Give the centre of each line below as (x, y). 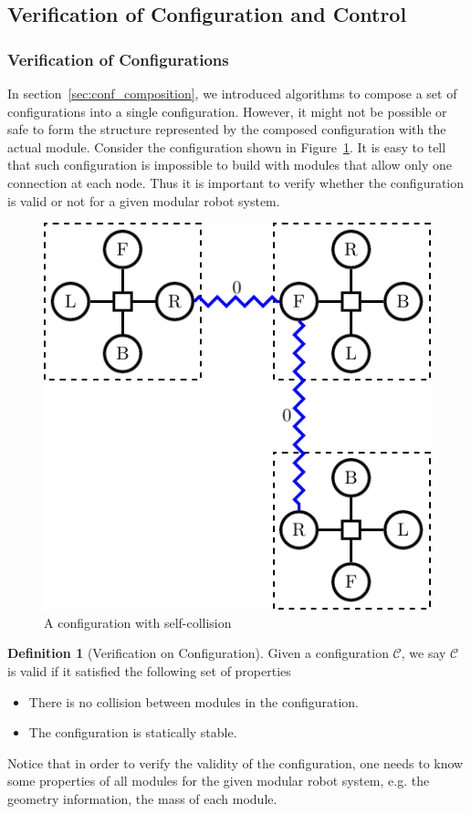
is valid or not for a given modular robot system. (144, 200)
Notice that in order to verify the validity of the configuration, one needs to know (235, 762)
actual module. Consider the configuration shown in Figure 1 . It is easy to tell (227, 146)
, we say (424, 653)
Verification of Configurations (118, 59)
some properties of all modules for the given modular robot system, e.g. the (219, 781)
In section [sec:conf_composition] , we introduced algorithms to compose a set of (232, 93)
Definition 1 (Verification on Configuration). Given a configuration (198, 653)
